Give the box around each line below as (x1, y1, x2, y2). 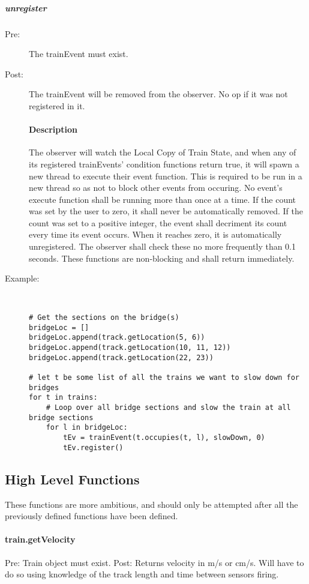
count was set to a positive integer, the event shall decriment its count (29, 216, 287, 229)
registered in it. (29, 99, 85, 112)
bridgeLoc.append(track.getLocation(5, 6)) (29, 333, 205, 342)
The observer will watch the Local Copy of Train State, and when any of (29, 146, 296, 158)
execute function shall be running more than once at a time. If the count (29, 193, 296, 205)
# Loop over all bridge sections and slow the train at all (46, 403, 291, 412)
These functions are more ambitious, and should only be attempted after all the (5, 498, 298, 510)
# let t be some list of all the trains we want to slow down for (29, 373, 300, 382)
